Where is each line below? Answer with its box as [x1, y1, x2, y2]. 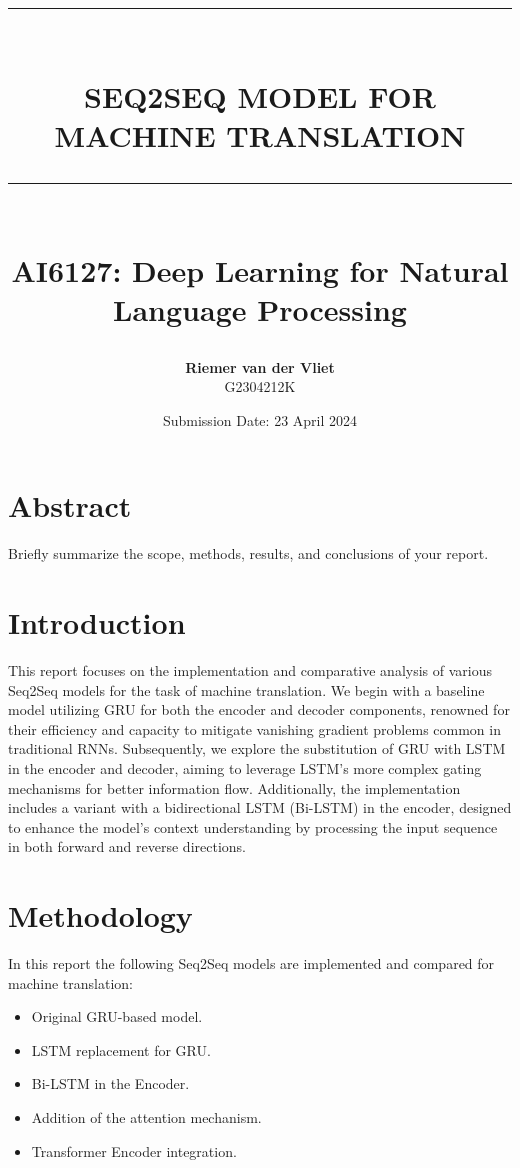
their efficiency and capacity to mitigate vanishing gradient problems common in [8, 718, 501, 739]
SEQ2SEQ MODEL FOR [84, 75, 436, 116]
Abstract [8, 485, 132, 526]
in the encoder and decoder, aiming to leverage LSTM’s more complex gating [8, 757, 482, 778]
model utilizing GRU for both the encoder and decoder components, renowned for [8, 699, 510, 720]
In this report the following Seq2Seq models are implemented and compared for [8, 953, 495, 973]
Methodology [8, 895, 193, 936]
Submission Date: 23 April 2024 [162, 409, 358, 430]
